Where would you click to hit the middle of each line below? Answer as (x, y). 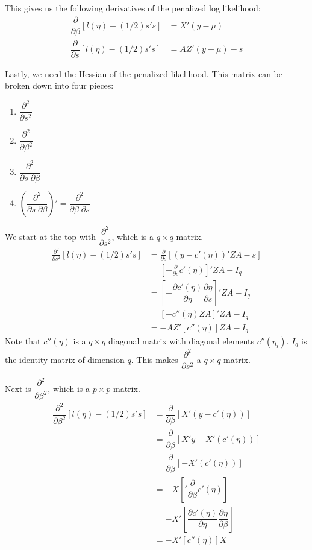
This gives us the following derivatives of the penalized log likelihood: (133, 8)
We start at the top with (51, 236)
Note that (23, 341)
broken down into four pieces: (59, 85)
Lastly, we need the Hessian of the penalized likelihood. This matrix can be (144, 73)
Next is (18, 388)
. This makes (154, 359)
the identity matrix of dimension (65, 359)
